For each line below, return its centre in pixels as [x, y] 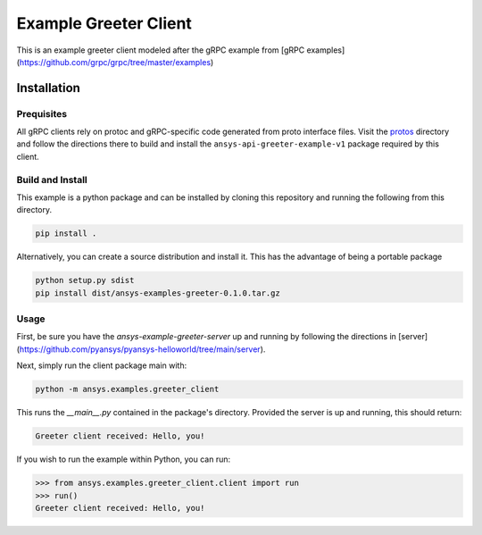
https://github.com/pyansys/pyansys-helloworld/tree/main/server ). [142, 349]
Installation [48, 88]
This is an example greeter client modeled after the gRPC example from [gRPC [161, 50]
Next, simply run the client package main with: [102, 365]
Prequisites [42, 113]
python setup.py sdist [85, 280]
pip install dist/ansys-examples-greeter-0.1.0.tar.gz [158, 293]
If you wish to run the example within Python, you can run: [124, 459]
